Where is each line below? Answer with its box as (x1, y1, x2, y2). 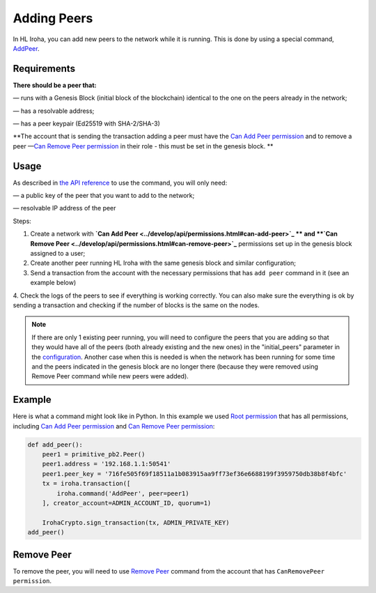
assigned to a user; (30, 249, 86, 258)
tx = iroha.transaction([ (42, 479, 131, 488)
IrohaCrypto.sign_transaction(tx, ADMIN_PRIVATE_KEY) (42, 518, 230, 526)
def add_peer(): (27, 440, 84, 449)
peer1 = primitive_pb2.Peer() (42, 450, 146, 459)
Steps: (13, 217, 31, 225)
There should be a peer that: (13, 81, 97, 89)
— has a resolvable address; (13, 107, 95, 115)
